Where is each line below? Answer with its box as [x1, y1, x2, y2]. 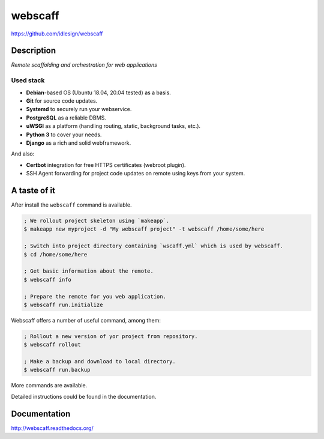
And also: [11, 150, 35, 157]
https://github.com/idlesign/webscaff [11, 30, 103, 37]
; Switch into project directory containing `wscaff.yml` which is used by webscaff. [23, 243, 283, 249]
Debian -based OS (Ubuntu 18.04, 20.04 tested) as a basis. [26, 89, 171, 96]
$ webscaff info [23, 276, 72, 283]
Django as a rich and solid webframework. [26, 139, 131, 147]
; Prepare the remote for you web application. [23, 293, 166, 300]
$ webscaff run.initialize [23, 301, 103, 308]
